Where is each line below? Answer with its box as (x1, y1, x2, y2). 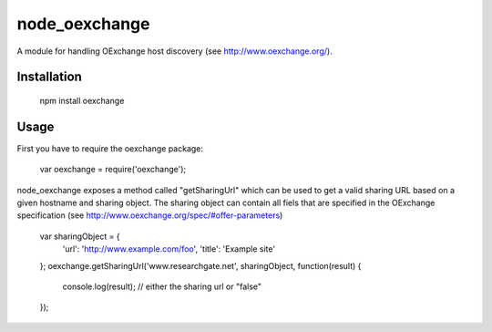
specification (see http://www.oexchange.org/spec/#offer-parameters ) (16, 210, 283, 221)
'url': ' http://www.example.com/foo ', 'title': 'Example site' (62, 244, 276, 254)
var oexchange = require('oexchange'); (39, 164, 187, 175)
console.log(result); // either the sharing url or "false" (62, 281, 262, 292)
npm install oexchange (39, 95, 125, 106)
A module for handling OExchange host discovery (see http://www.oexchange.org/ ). (16, 46, 333, 57)
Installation (16, 69, 82, 85)
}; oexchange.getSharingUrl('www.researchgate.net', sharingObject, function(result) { (39, 260, 362, 271)
